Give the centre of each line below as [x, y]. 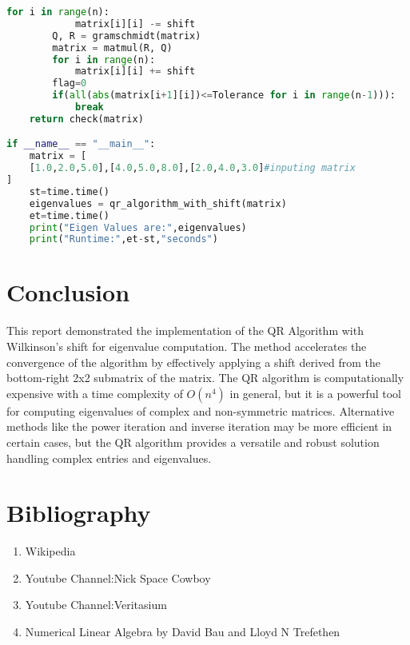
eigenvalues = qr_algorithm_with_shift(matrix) [158, 203]
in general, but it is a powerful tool [315, 393]
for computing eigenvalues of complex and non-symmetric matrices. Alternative [201, 410]
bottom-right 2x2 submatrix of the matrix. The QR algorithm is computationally [205, 378]
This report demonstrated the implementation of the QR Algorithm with [185, 330]
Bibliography [79, 513]
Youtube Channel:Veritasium [96, 605]
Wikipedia [50, 551]
